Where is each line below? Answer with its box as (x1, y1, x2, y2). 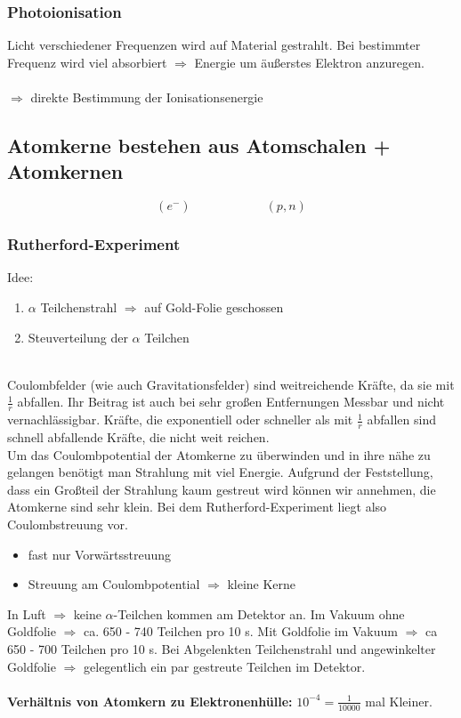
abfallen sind (367, 410, 436, 429)
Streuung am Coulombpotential (28, 575, 200, 593)
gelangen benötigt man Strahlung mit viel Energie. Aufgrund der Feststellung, (7, 463, 433, 481)
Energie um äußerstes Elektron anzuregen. (194, 52, 425, 71)
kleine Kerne (227, 575, 296, 593)
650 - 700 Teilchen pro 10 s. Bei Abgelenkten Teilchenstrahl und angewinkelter (7, 639, 436, 657)
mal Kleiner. (365, 691, 433, 710)
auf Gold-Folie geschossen (144, 298, 284, 316)
